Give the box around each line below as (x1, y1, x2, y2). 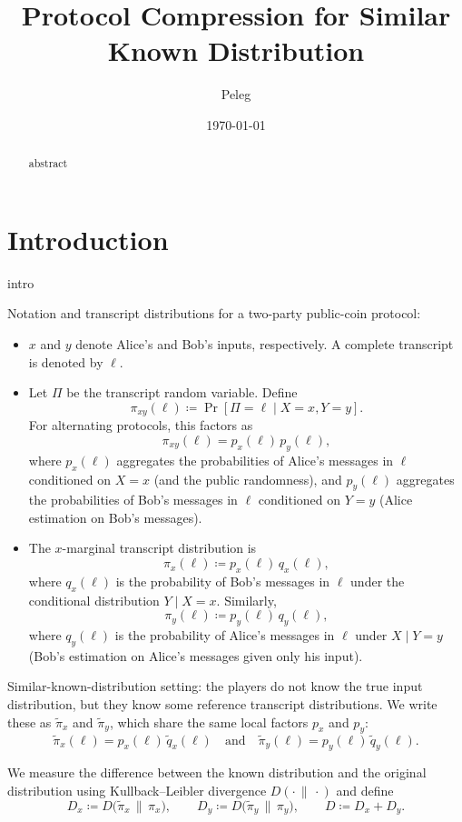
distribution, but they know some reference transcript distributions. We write (7, 695, 437, 714)
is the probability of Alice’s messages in (114, 626, 335, 645)
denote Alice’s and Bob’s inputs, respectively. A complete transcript (75, 335, 454, 354)
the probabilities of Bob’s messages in (28, 490, 238, 509)
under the (350, 571, 405, 590)
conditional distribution (28, 590, 160, 609)
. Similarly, (216, 590, 277, 609)
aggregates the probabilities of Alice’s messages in (116, 450, 394, 469)
